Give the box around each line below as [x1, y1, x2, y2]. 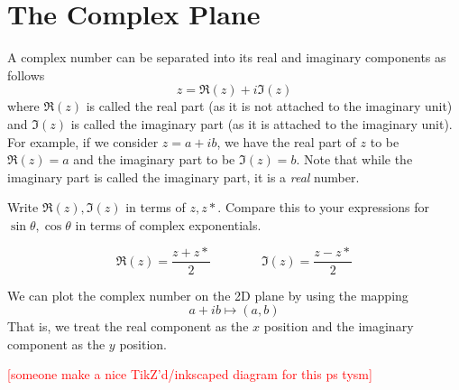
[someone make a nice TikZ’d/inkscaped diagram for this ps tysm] [7, 365, 372, 384]
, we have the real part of [216, 132, 356, 151]
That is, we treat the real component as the [7, 317, 249, 336]
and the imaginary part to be [73, 150, 235, 169]
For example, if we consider [7, 132, 159, 151]
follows [7, 65, 45, 84]
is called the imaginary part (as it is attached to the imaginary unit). [70, 114, 453, 133]
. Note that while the [296, 150, 413, 169]
